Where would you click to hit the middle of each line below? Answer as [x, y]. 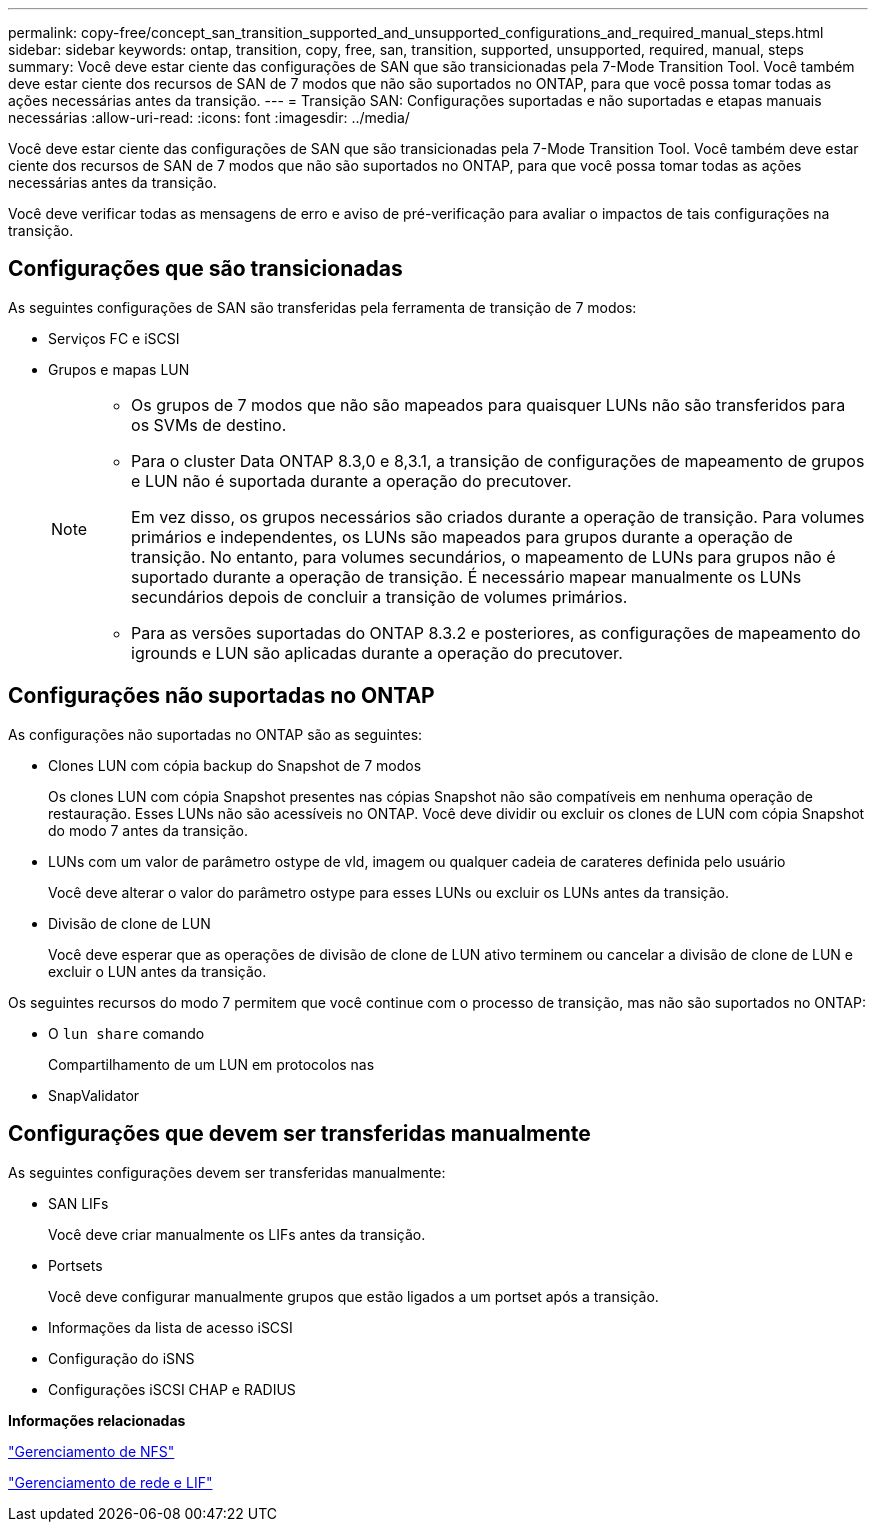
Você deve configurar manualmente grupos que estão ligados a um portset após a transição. [353, 1296]
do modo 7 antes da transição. [148, 830]
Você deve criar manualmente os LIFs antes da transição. [237, 1234]
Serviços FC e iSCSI [114, 338]
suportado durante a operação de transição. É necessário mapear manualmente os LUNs [466, 576]
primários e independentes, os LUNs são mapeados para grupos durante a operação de [462, 536]
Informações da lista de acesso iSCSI [170, 1327]
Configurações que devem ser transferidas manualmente [299, 1134]
